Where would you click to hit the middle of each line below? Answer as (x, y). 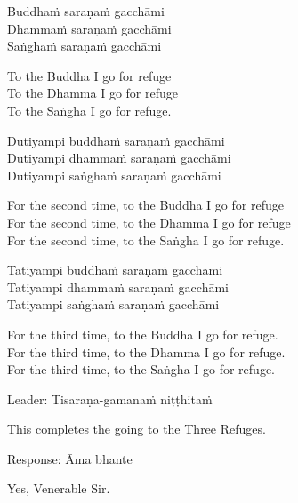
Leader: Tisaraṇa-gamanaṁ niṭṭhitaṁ (110, 399)
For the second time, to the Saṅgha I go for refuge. (146, 240)
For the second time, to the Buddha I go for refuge (145, 205)
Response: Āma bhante (70, 458)
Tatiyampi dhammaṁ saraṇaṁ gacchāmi (118, 287)
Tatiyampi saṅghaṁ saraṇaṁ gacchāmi (113, 304)
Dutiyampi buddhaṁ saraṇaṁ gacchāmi (116, 140)
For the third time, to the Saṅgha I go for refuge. (141, 369)
